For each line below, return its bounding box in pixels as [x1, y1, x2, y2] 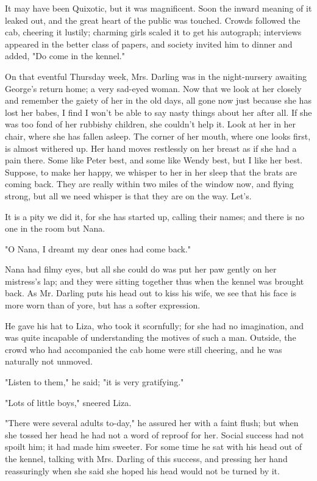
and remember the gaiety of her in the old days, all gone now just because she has [5, 94, 312, 107]
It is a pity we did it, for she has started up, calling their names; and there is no [5, 210, 304, 223]
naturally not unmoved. [5, 355, 93, 368]
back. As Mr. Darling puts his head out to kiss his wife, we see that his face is [5, 287, 297, 299]
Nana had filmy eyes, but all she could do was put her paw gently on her [5, 263, 277, 276]
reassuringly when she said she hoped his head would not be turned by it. [5, 464, 280, 477]
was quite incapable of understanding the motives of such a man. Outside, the [5, 331, 296, 344]
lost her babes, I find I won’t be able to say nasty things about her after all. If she [5, 105, 312, 118]
